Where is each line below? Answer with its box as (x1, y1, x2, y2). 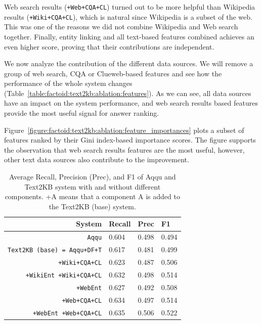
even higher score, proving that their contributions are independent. (4, 41, 214, 52)
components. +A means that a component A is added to (5, 191, 180, 202)
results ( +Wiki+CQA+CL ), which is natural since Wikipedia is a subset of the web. (4, 11, 252, 22)
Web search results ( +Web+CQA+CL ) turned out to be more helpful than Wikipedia (4, 2, 255, 12)
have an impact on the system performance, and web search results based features (4, 98, 258, 108)
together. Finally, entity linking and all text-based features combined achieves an (4, 31, 254, 41)
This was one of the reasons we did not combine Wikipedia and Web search (4, 21, 238, 32)
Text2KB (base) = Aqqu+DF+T (8, 247, 102, 254)
